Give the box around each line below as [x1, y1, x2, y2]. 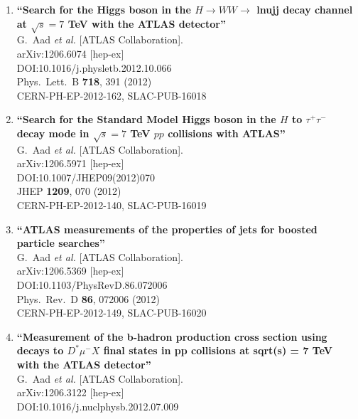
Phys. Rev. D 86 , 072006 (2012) [16, 291, 160, 306]
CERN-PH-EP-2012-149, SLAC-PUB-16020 [16, 305, 207, 320]
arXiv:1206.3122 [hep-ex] [16, 385, 124, 400]
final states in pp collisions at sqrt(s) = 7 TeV [103, 343, 332, 358]
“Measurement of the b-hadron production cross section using [16, 329, 327, 344]
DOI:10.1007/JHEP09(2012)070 [16, 169, 155, 184]
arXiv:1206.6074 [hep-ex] [16, 46, 124, 60]
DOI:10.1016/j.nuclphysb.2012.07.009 [16, 398, 179, 413]
